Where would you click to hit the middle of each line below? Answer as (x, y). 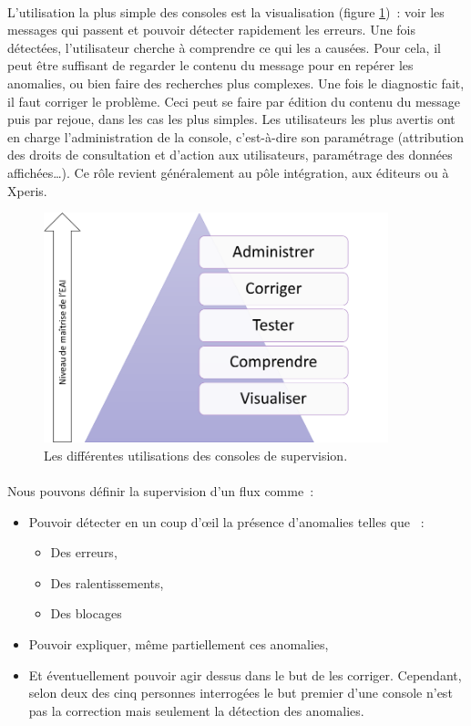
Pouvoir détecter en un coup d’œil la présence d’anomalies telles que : (226, 521)
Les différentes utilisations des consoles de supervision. (196, 455)
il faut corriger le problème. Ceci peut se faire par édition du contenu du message (234, 101)
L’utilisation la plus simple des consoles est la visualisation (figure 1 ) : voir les (226, 11)
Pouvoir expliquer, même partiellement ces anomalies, (179, 643)
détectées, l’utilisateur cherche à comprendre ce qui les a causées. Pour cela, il (224, 47)
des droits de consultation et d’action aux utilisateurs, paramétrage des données (230, 155)
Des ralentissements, (107, 582)
